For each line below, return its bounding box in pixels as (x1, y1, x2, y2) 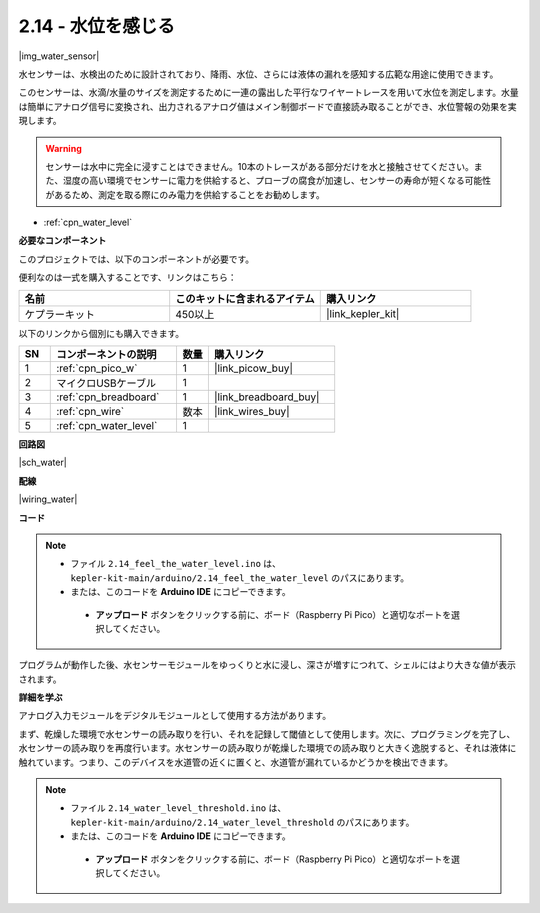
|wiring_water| (18, 493, 78, 505)
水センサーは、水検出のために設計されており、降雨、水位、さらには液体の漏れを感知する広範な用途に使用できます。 (18, 68, 499, 80)
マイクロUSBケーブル (56, 376, 157, 390)
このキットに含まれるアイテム (175, 291, 315, 305)
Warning (45, 142, 82, 154)
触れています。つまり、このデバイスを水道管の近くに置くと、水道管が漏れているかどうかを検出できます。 (18, 756, 454, 768)
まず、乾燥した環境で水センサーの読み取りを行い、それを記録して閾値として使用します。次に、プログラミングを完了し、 (18, 728, 516, 740)
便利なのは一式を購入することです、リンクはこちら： (18, 271, 237, 284)
